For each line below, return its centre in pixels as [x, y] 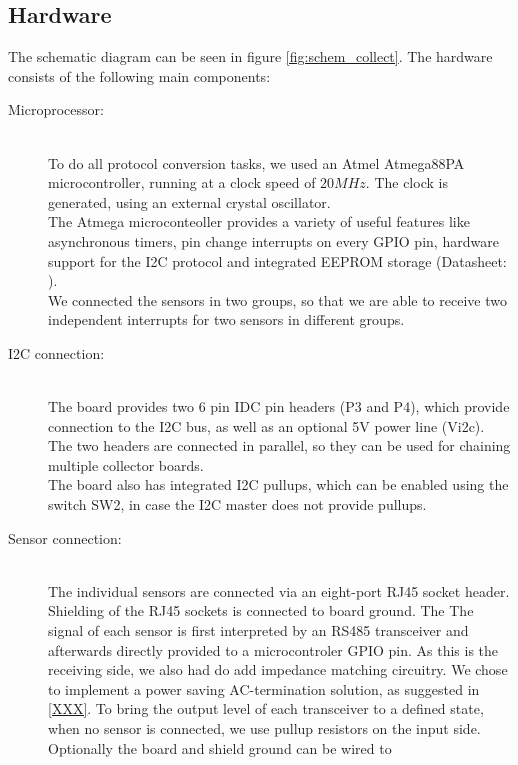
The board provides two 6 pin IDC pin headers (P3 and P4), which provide [279, 406]
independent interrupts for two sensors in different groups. [226, 319]
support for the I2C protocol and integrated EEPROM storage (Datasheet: [277, 260]
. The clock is [406, 182]
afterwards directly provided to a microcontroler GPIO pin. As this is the [273, 649]
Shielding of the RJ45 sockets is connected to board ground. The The [261, 610]
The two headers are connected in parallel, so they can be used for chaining [279, 445]
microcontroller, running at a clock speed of [182, 182]
